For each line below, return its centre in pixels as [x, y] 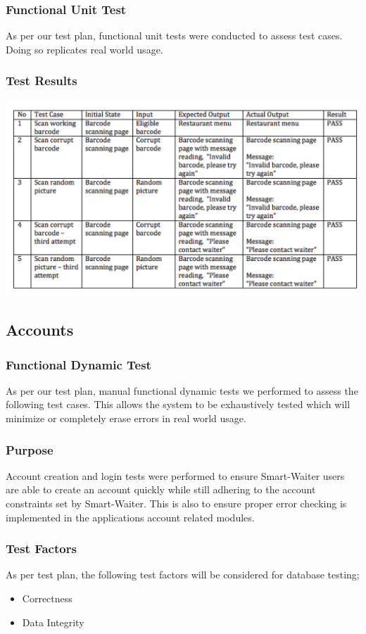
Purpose [30, 449]
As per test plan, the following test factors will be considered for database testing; [183, 575]
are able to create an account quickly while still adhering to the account [161, 489]
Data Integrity [53, 622]
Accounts [40, 330]
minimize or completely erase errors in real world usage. [126, 418]
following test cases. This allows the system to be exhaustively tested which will [178, 404]
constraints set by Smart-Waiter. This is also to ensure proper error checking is [176, 503]
